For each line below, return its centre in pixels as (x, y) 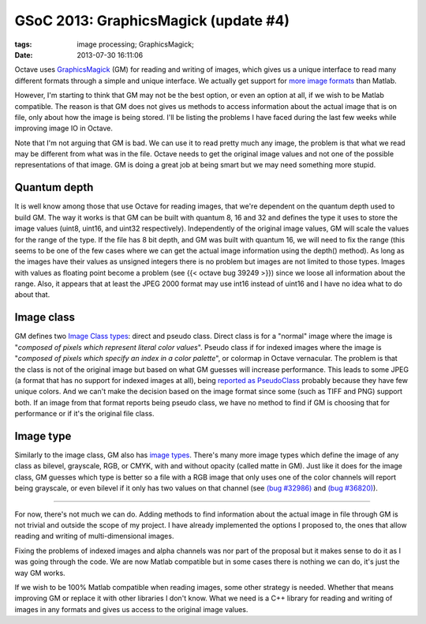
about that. (32, 295)
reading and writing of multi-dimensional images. (94, 536)
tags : (23, 44)
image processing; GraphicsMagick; (136, 44)
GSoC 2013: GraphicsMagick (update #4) (152, 21)
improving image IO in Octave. (64, 128)
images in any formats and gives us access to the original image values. (131, 609)
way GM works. (40, 573)
